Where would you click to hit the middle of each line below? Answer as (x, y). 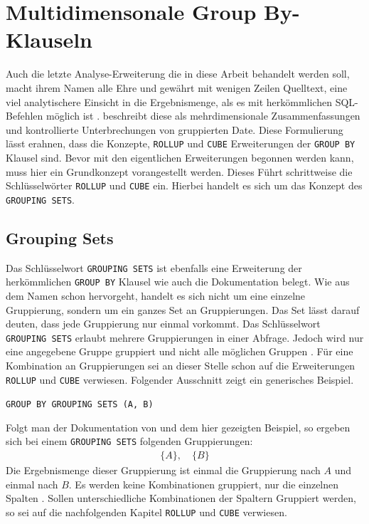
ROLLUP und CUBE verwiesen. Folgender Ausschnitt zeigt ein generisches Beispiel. (180, 379)
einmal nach (32, 484)
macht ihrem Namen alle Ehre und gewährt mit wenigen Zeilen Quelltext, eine (177, 87)
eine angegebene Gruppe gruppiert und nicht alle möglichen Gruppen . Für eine (180, 351)
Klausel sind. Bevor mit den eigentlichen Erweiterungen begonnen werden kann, (180, 157)
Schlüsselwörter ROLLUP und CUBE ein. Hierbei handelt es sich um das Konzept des (184, 185)
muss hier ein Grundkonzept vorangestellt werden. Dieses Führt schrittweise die (179, 171)
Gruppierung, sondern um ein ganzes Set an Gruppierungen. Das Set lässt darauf (183, 309)
